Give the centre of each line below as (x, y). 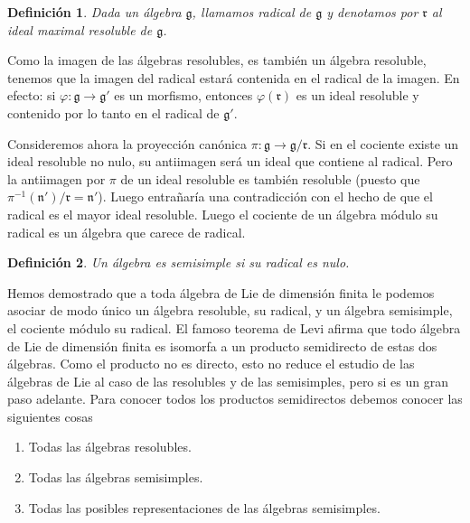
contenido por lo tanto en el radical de (113, 112)
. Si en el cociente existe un (383, 143)
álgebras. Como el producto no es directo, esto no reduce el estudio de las (211, 364)
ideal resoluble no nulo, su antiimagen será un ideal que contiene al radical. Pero (230, 161)
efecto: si (32, 95)
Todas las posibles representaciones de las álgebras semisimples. (204, 507)
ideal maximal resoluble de (80, 29)
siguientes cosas (50, 416)
